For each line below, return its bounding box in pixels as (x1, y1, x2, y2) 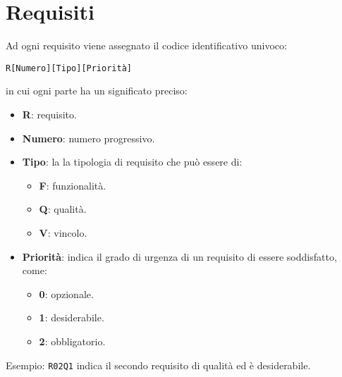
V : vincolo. (39, 225, 87, 240)
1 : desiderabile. (39, 310, 104, 325)
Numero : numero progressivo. (22, 130, 155, 145)
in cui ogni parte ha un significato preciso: (6, 83, 188, 98)
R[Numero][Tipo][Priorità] (6, 63, 132, 73)
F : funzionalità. (39, 178, 106, 192)
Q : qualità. (39, 202, 87, 216)
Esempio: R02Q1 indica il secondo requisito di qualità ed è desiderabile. (6, 357, 311, 372)
